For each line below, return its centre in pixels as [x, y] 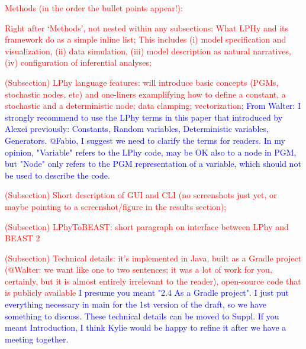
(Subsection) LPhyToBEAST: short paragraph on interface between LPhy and [147, 226]
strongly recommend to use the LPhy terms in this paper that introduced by [144, 117]
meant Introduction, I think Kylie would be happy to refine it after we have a [146, 327]
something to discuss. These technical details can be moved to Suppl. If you [142, 316]
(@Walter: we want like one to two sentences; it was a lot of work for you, [138, 269]
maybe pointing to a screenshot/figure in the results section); [116, 206]
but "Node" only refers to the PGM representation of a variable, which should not [153, 164]
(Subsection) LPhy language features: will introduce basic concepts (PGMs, [142, 82]
